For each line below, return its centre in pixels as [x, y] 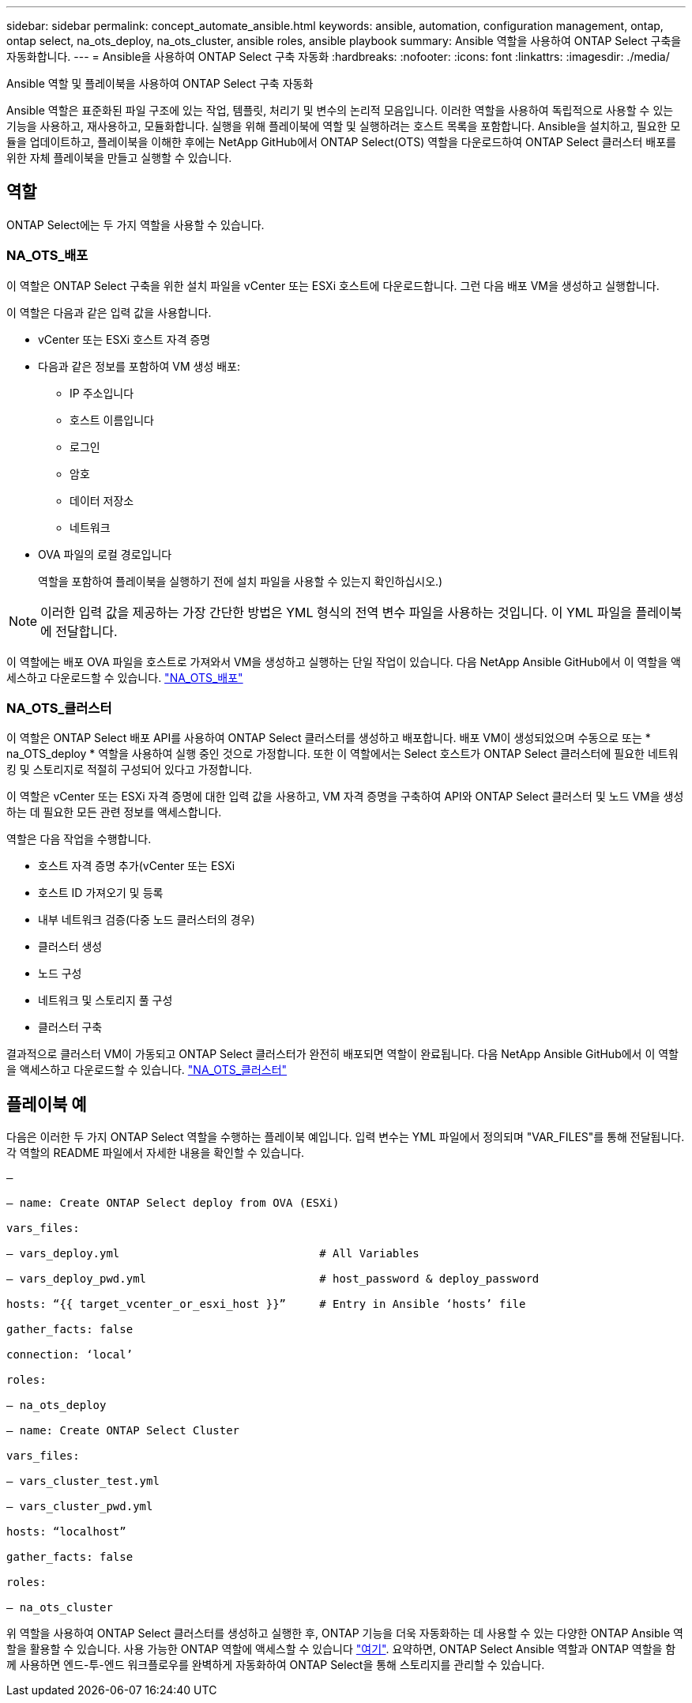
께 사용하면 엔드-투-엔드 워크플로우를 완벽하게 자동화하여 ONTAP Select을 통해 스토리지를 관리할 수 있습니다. [276, 1665]
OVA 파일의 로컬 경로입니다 [105, 554]
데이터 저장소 [102, 500]
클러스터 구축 [70, 1027]
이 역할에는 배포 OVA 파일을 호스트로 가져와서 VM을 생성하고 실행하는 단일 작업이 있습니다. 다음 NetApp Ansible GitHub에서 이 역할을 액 [344, 661]
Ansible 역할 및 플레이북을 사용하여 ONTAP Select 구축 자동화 [160, 83]
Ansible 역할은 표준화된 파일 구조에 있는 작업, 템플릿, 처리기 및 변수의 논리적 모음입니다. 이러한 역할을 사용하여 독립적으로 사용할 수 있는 [340, 110]
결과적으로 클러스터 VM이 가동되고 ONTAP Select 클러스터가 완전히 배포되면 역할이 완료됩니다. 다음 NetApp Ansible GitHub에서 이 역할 [342, 1054]
